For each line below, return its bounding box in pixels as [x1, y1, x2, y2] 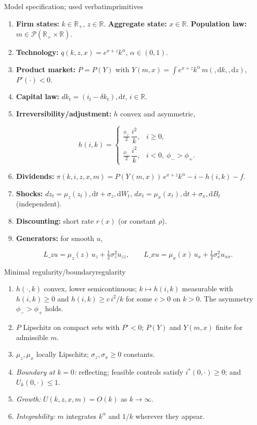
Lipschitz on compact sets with [23, 322, 120, 332]
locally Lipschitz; [36, 349, 89, 359]
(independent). [16, 198, 62, 209]
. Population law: [186, 18, 247, 28]
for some [125, 293, 152, 303]
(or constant [118, 216, 156, 226]
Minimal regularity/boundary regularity [4, 266, 126, 277]
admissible [16, 331, 48, 342]
